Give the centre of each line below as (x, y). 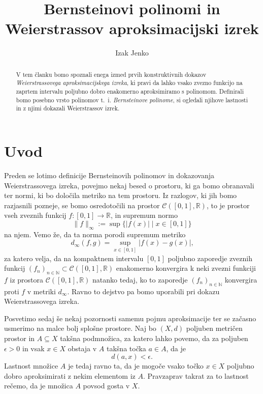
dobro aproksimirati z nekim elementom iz (70, 375)
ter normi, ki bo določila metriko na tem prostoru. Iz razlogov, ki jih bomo (121, 195)
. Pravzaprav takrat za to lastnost (196, 375)
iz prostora (27, 279)
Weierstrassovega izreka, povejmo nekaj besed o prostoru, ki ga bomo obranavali (129, 185)
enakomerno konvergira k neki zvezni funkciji (186, 268)
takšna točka (126, 348)
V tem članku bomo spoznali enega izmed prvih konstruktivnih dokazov (111, 74)
